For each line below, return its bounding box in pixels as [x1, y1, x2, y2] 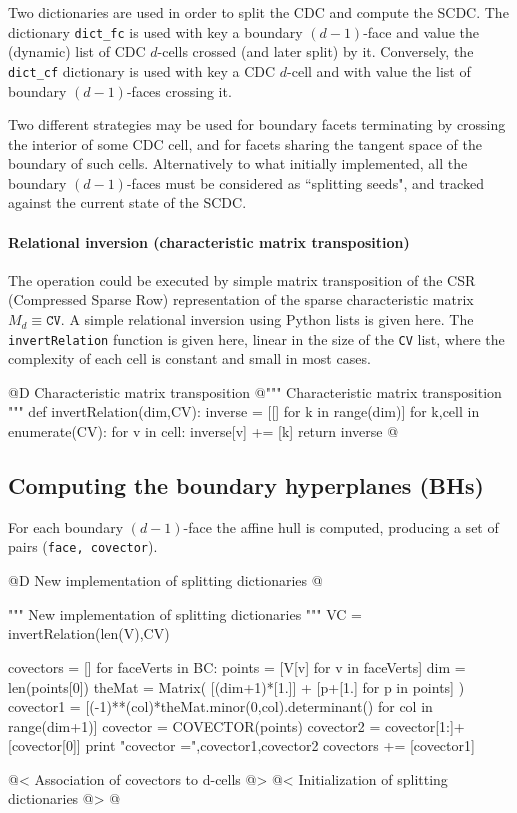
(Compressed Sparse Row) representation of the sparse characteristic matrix [8, 289, 474, 310]
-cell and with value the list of [287, 60, 471, 81]
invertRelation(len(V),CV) [8, 623, 170, 644]
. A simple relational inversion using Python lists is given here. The [60, 309, 474, 330]
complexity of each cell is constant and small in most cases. [8, 348, 371, 369]
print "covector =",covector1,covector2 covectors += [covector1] [85, 735, 475, 756]
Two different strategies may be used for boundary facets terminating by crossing [8, 114, 506, 135]
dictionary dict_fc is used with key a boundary [8, 21, 303, 42]
